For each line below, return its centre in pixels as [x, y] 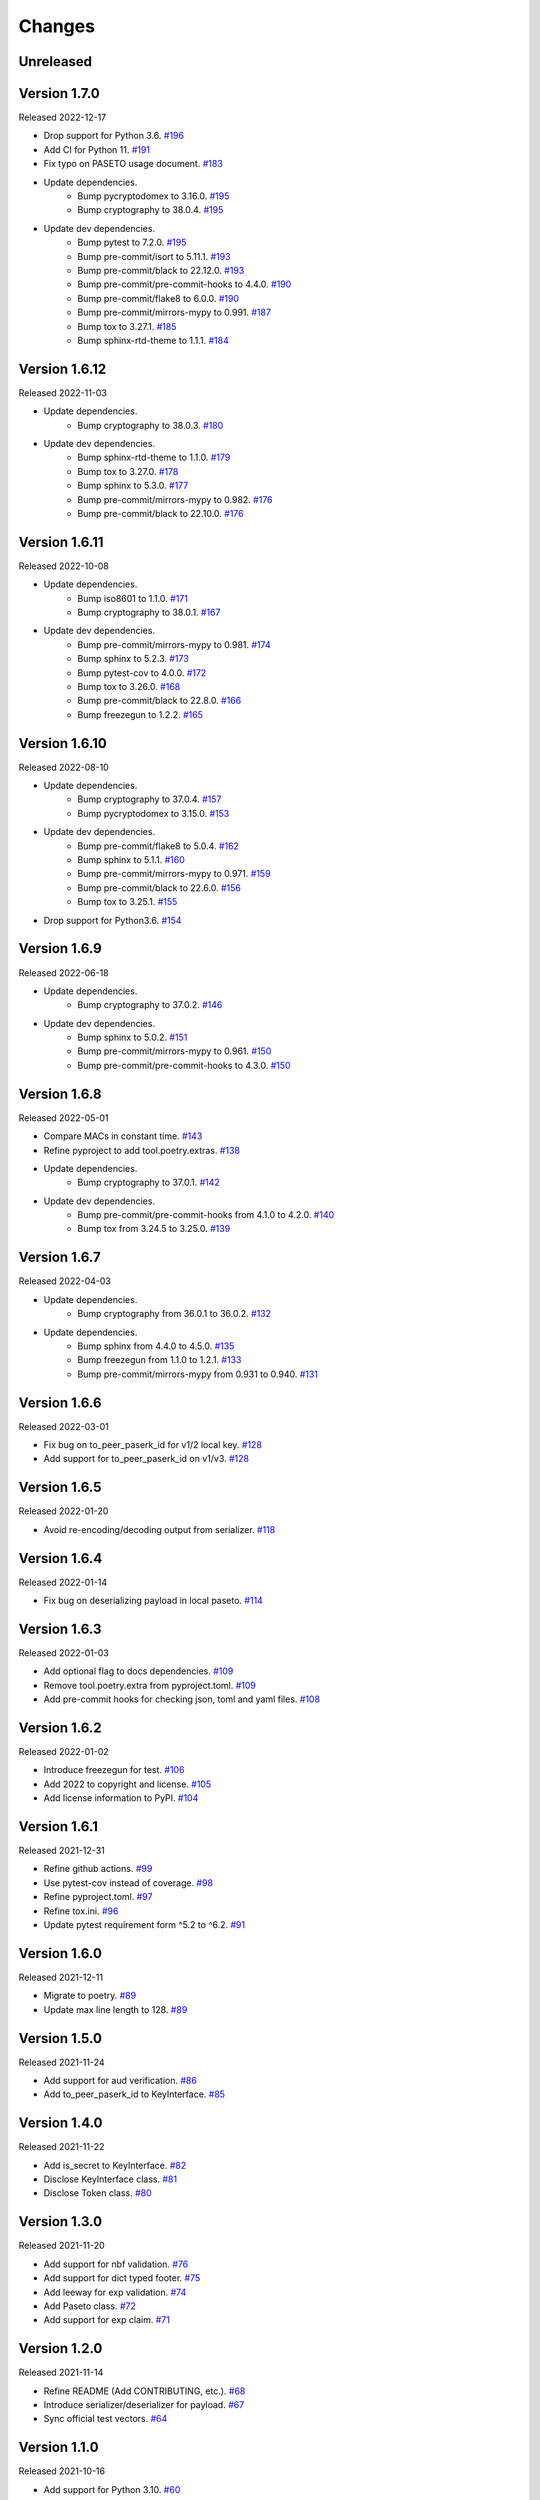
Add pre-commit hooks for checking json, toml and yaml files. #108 [181, 1699]
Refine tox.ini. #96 [81, 1911]
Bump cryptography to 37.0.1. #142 [148, 1182]
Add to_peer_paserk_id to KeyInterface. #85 [134, 2094]
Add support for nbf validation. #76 [116, 2264]
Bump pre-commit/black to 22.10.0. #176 [160, 513]
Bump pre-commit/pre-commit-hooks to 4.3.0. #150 [184, 1065]
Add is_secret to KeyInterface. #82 [115, 2165]
